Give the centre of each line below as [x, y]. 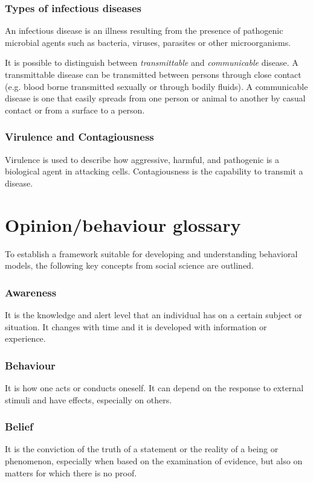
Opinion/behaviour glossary [123, 224]
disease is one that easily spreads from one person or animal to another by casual [155, 98]
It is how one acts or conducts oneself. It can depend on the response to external [154, 387]
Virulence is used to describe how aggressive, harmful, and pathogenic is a [142, 159]
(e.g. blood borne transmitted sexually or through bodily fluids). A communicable [156, 86]
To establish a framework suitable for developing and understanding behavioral [151, 253]
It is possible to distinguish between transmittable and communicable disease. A [152, 62]
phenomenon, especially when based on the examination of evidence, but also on [154, 460]
